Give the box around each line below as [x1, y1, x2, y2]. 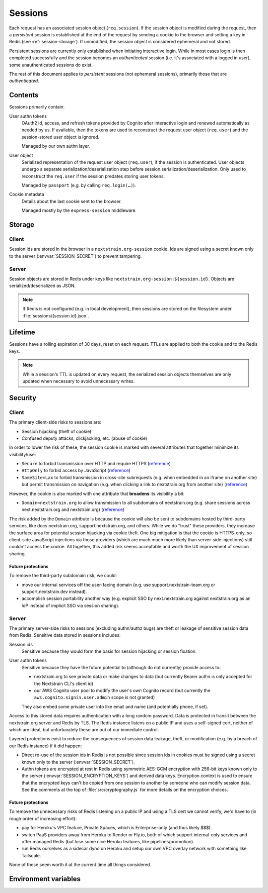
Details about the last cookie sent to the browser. [21, 198, 122, 204]
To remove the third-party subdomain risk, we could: [9, 573, 117, 579]
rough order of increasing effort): [9, 815, 77, 821]
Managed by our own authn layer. [21, 143, 90, 149]
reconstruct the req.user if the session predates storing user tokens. [21, 173, 165, 179]
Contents [9, 91, 39, 99]
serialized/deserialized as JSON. [9, 283, 76, 289]
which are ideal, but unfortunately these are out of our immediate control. [9, 726, 159, 732]
